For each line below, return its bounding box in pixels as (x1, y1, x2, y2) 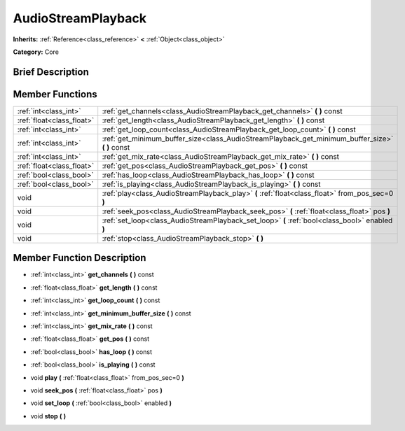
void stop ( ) (30, 411, 67, 420)
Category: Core (13, 48, 60, 56)
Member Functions (13, 88, 97, 100)
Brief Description (13, 66, 89, 78)
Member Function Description (13, 252, 146, 264)
